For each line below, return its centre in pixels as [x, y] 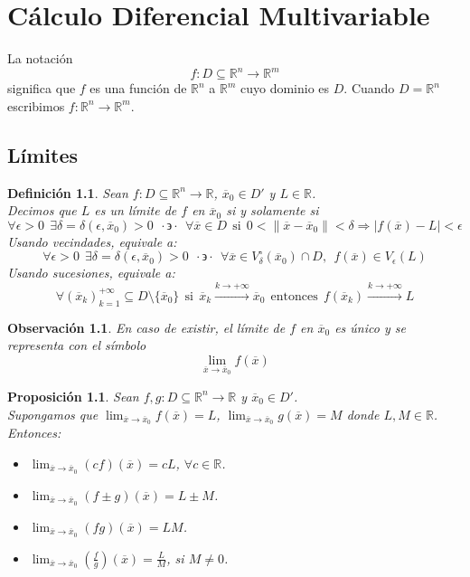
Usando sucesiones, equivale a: [91, 273]
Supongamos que [53, 414]
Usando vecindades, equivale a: [92, 241]
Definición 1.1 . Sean [68, 192]
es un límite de [136, 210]
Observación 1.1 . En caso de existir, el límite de [146, 327]
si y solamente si [273, 210]
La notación [40, 58]
